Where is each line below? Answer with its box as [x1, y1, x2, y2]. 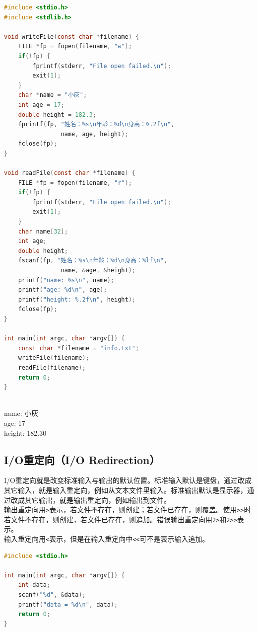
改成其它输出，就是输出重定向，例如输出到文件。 [10, 494, 171, 505]
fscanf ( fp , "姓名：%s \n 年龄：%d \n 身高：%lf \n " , [18, 257, 168, 264]
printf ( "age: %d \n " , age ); [18, 286, 107, 294]
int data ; [18, 581, 51, 589]
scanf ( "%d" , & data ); [18, 591, 86, 599]
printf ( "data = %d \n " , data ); [18, 601, 118, 608]
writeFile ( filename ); [18, 354, 89, 362]
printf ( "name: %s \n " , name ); [18, 276, 114, 284]
